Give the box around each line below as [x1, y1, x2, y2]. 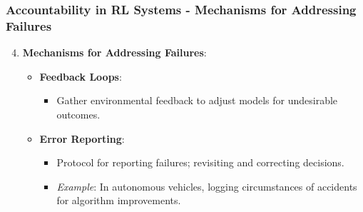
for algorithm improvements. [56, 193, 181, 208]
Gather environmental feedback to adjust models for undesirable [56, 93, 338, 108]
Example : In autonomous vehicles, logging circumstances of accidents [56, 178, 357, 193]
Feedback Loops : [39, 69, 122, 84]
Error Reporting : [39, 131, 125, 146]
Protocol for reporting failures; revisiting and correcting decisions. [56, 155, 344, 170]
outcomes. [56, 106, 101, 121]
